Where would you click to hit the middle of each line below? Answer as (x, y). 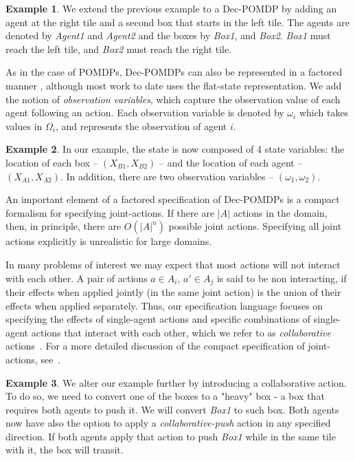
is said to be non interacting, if (282, 278)
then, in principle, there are (64, 226)
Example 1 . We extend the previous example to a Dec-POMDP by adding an (171, 8)
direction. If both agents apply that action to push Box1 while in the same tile (171, 436)
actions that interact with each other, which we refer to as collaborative (181, 332)
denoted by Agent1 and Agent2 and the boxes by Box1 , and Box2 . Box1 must (168, 35)
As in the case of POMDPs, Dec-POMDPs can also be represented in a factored (174, 72)
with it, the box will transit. (65, 450)
